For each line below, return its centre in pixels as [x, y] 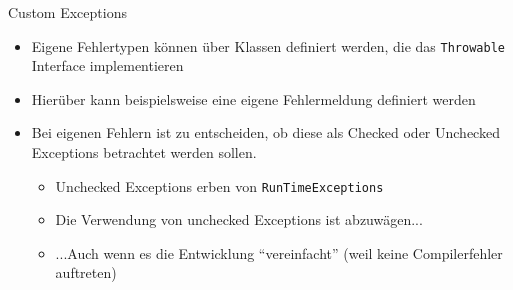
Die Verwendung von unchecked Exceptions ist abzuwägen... [239, 219]
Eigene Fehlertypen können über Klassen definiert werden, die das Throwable [268, 45]
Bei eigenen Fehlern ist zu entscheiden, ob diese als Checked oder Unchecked [265, 132]
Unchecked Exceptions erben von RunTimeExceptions [219, 185]
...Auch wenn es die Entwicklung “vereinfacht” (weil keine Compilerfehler [279, 252]
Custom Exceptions [67, 12]
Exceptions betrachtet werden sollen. [144, 152]
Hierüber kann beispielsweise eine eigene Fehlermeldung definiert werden [253, 98]
